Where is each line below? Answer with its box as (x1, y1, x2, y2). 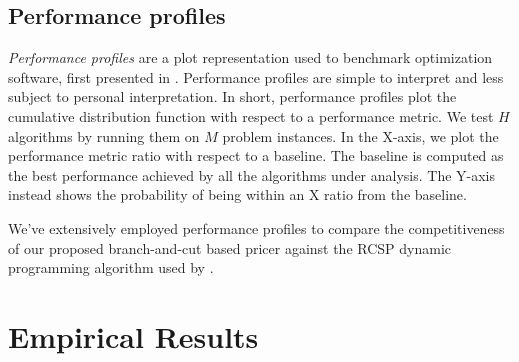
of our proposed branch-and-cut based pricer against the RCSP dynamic (8, 237, 452, 258)
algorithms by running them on (8, 125, 200, 146)
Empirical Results (8, 315, 259, 356)
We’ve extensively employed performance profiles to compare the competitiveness (8, 217, 505, 238)
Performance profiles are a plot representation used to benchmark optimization (8, 47, 493, 68)
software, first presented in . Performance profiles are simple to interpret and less (8, 66, 504, 87)
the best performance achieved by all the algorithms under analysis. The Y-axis (8, 164, 496, 185)
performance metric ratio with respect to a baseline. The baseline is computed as (8, 145, 504, 166)
